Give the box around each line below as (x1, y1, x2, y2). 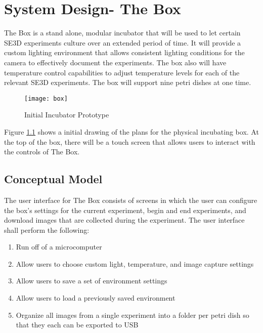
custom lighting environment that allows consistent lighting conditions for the (4, 47, 245, 58)
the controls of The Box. (4, 146, 80, 157)
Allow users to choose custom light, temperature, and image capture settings (16, 258, 254, 269)
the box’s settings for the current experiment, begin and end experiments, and (4, 204, 246, 215)
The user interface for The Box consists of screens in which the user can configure (4, 194, 257, 205)
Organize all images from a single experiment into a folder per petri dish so (16, 309, 249, 320)
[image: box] (24, 95, 68, 102)
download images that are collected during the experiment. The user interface (4, 215, 245, 225)
